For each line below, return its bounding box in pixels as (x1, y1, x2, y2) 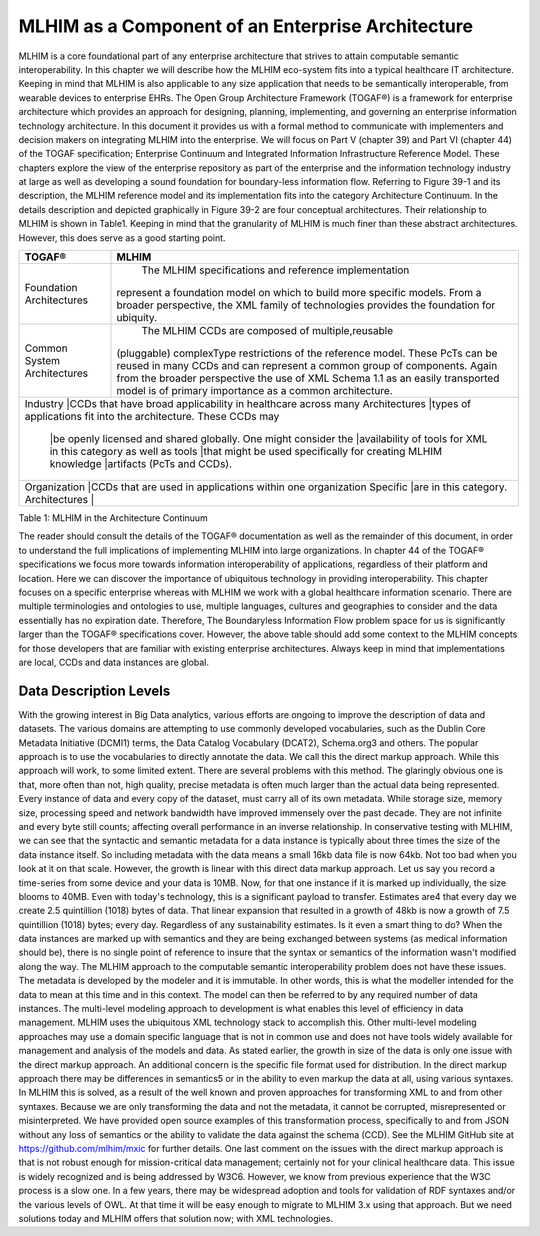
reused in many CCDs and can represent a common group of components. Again (116, 359, 498, 373)
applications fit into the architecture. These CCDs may (24, 410, 280, 424)
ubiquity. (116, 311, 158, 325)
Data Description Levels (18, 682, 171, 699)
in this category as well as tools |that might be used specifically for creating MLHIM (49, 445, 443, 459)
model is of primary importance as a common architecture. (116, 384, 394, 398)
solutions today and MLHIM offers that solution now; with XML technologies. (18, 1212, 334, 1224)
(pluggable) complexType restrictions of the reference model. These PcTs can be (116, 346, 498, 360)
